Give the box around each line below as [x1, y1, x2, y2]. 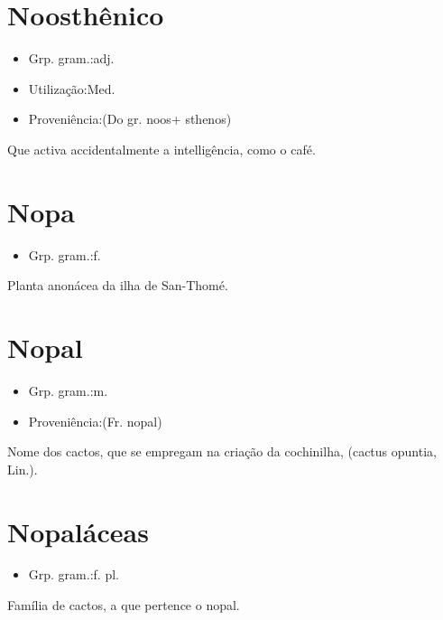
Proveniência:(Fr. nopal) [28, 411, 162, 430]
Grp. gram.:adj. [28, 49, 115, 68]
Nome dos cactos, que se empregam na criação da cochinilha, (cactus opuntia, [7, 442, 437, 461]
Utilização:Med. [28, 79, 115, 98]
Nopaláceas [7, 512, 149, 550]
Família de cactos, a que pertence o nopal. [7, 596, 240, 615]
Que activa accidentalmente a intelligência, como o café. [7, 139, 316, 158]
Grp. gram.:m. [28, 380, 108, 399]
